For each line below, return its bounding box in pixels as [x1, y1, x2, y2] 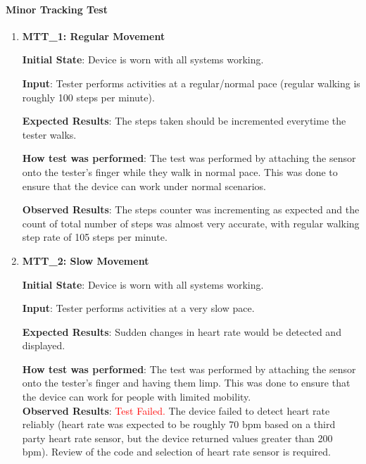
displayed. [22, 338, 65, 353]
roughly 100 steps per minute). [22, 89, 155, 104]
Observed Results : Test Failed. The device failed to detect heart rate [22, 403, 330, 418]
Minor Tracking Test [6, 1, 108, 16]
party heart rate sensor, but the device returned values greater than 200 [22, 430, 333, 445]
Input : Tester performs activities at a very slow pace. [22, 301, 255, 315]
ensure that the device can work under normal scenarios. [22, 178, 266, 193]
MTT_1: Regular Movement [22, 28, 165, 43]
